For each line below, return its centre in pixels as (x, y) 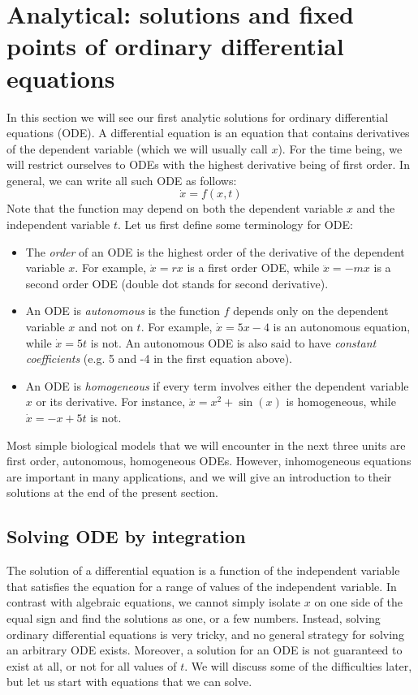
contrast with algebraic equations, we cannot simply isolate (154, 602)
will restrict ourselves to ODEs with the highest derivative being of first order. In (208, 164)
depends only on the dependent (311, 311)
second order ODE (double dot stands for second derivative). (177, 283)
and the (376, 208)
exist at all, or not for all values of (92, 665)
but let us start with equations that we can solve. (129, 682)
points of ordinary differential (175, 46)
